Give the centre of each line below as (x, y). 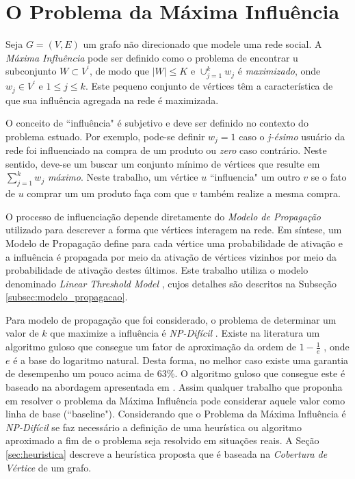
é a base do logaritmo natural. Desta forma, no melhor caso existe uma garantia (181, 360)
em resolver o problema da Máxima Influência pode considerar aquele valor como (175, 400)
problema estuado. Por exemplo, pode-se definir (105, 136)
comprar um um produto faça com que (108, 193)
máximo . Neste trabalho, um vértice (123, 177)
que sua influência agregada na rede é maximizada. (112, 100)
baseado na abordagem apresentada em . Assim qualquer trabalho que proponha (174, 387)
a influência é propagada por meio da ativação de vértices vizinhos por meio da (171, 256)
